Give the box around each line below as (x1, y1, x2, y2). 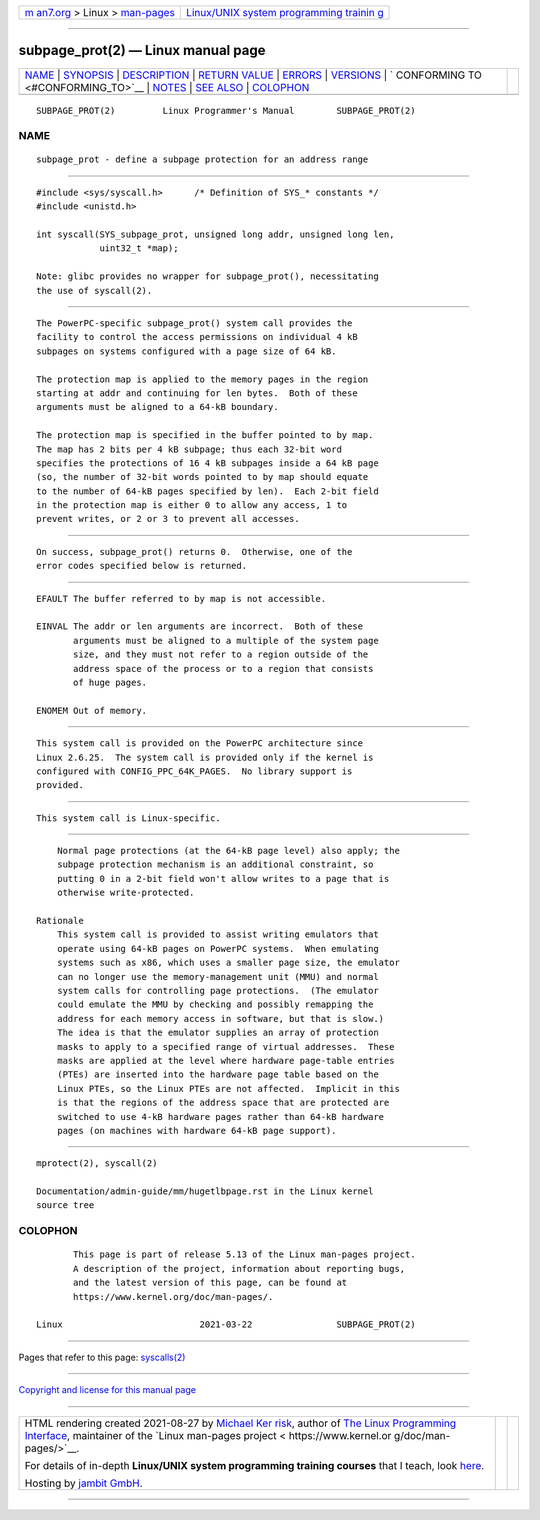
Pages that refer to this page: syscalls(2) (18, 1351, 186, 1363)
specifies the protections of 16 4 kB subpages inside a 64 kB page (36, 457, 379, 469)
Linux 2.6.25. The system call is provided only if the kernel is (36, 751, 374, 763)
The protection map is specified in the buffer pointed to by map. (36, 430, 374, 441)
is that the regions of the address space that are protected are (56, 1097, 390, 1109)
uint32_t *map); (99, 243, 179, 254)
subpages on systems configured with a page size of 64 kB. (36, 345, 337, 357)
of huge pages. (73, 676, 148, 688)
